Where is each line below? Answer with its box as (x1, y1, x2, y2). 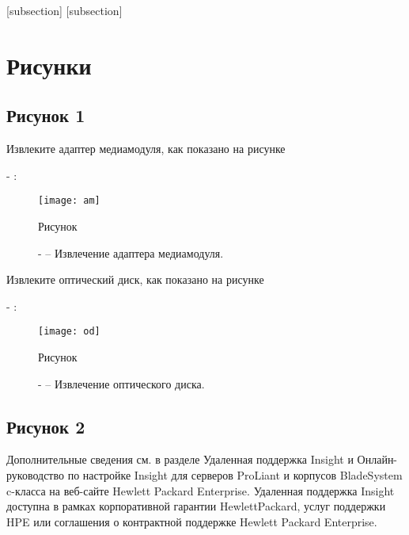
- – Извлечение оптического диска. (38, 375, 205, 392)
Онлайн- (357, 451, 398, 468)
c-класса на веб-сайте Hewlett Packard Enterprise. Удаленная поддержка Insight (6, 482, 395, 499)
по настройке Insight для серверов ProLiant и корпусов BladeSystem (67, 467, 403, 483)
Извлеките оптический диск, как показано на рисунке (6, 271, 264, 288)
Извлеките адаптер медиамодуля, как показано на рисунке (6, 140, 286, 157)
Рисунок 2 (6, 414, 85, 438)
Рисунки (6, 48, 92, 81)
